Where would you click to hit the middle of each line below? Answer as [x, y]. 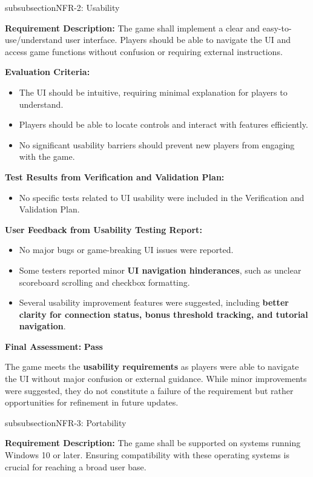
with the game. [47, 156]
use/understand [34, 40]
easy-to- [277, 28]
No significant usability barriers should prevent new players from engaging [157, 144]
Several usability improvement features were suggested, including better [154, 302]
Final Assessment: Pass [54, 346]
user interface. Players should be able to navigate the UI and [178, 40]
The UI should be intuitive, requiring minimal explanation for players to [153, 92]
